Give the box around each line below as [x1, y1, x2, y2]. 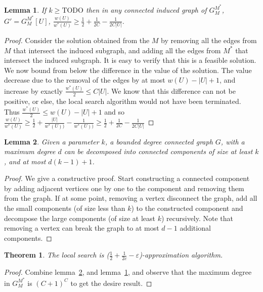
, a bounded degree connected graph [105, 136, 213, 147]
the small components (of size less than [4, 203, 125, 213]
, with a [221, 136, 245, 147]
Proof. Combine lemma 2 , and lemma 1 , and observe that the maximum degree [4, 267, 252, 277]
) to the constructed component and [131, 203, 243, 213]
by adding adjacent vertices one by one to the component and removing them [4, 182, 244, 193]
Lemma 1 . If [4, 5, 47, 15]
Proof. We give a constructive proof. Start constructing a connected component [4, 173, 250, 184]
